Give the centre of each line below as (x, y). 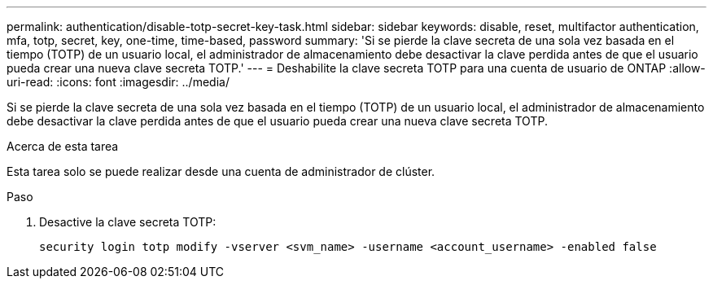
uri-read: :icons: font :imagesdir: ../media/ (118, 82)
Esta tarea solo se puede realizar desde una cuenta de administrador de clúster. (221, 171)
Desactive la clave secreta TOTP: (128, 222)
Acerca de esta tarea (63, 146)
